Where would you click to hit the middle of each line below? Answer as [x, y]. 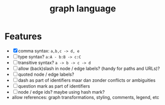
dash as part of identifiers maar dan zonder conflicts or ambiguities [87, 80]
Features [23, 36]
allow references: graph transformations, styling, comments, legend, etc [85, 97]
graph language [83, 9]
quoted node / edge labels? [46, 74]
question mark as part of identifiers [54, 86]
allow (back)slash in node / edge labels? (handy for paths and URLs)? [89, 68]
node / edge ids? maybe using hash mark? [61, 92]
